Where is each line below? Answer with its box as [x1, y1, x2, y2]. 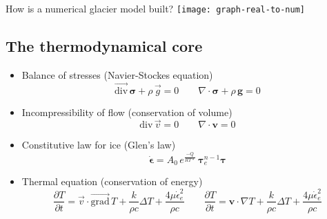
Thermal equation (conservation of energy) [21, 174, 203, 189]
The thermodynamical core [6, 35, 203, 57]
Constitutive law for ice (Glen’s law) [21, 137, 176, 152]
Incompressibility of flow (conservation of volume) [21, 104, 232, 119]
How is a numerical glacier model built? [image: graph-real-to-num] [6, 1, 306, 15]
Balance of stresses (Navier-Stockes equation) [21, 67, 213, 82]
